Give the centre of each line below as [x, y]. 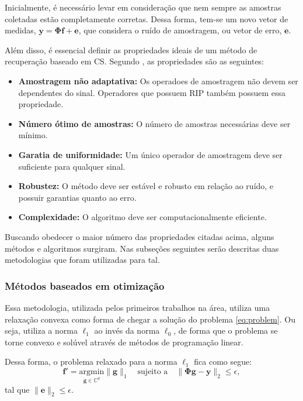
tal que [17, 389]
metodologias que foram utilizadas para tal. [82, 260]
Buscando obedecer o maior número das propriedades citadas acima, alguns [140, 236]
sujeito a [153, 371]
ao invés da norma [127, 330]
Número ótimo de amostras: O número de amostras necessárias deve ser [154, 123]
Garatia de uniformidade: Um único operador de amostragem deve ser [150, 154]
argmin [92, 371]
